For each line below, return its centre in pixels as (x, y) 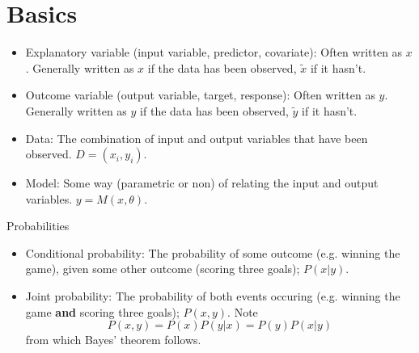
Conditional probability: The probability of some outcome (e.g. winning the (213, 252)
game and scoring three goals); (102, 311)
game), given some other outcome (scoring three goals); (163, 269)
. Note (243, 311)
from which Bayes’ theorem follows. (113, 340)
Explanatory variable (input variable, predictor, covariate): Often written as (214, 52)
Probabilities (38, 226)
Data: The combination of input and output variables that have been (197, 138)
